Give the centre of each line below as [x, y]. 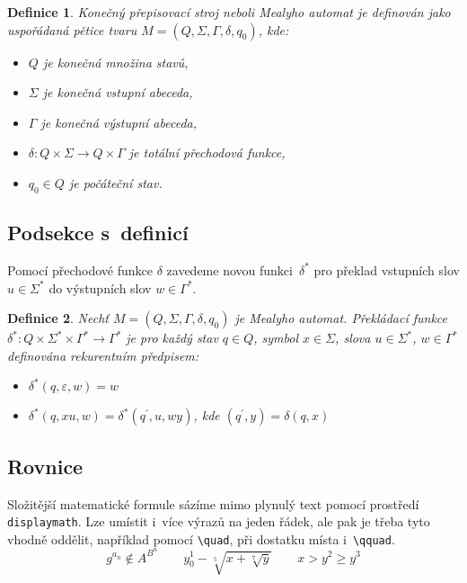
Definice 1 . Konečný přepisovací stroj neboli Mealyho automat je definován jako [229, 12]
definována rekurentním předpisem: [103, 355]
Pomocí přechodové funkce [80, 269]
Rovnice [45, 466]
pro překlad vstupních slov [387, 269]
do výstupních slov [100, 287]
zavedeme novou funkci [229, 269]
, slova [353, 338]
